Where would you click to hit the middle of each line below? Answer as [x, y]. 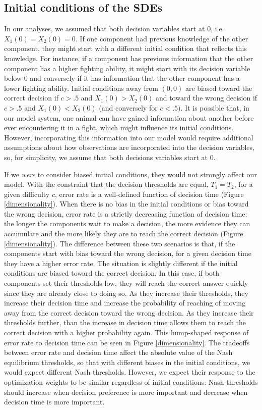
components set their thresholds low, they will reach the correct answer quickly [126, 283]
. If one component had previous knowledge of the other [162, 38]
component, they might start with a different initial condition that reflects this [125, 48]
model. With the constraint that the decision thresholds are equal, [106, 184]
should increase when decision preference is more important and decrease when [126, 392]
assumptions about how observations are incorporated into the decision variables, [129, 147]
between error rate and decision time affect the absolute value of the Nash [118, 352]
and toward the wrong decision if [206, 98]
